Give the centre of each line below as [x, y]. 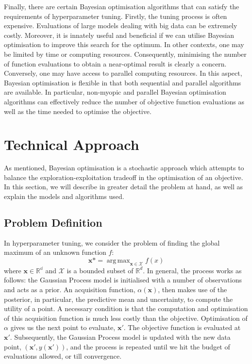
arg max [118, 261]
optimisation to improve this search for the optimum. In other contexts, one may [124, 44]
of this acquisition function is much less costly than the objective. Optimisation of [126, 318]
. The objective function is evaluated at [182, 327]
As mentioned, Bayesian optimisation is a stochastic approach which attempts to [124, 168]
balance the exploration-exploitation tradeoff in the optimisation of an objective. [124, 177]
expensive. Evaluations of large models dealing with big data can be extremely [121, 25]
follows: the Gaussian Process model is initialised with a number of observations [123, 280]
